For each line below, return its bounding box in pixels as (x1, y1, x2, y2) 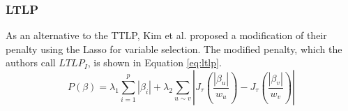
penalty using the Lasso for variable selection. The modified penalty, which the (6, 41, 342, 56)
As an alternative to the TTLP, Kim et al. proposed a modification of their (6, 28, 327, 43)
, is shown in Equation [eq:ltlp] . (87, 55, 222, 70)
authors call (6, 55, 56, 70)
